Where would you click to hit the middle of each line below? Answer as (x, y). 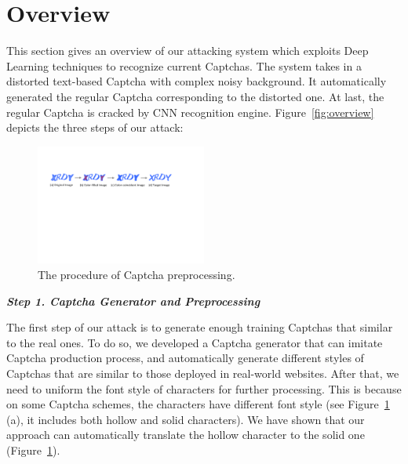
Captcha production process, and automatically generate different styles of (185, 358)
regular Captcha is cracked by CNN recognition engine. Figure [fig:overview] (190, 112)
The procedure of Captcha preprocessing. (137, 274)
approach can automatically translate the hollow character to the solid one (186, 435)
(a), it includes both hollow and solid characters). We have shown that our (186, 419)
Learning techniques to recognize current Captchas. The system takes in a (184, 65)
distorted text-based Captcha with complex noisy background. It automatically (197, 81)
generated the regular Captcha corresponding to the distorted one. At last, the (195, 96)
